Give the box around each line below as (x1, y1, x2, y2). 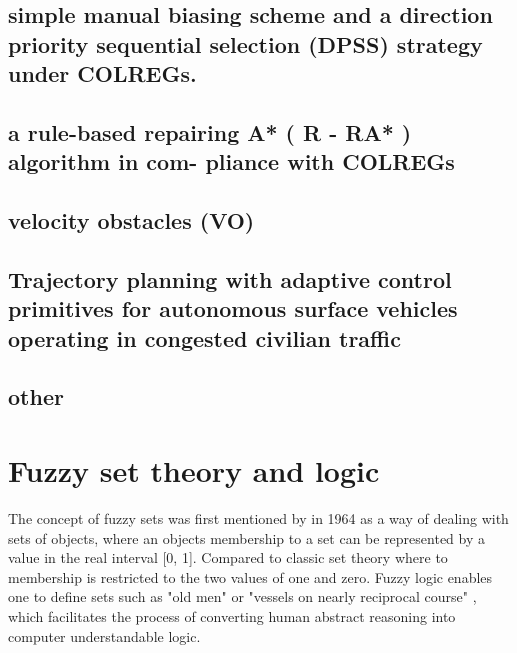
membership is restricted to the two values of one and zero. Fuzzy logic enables (8, 566, 493, 587)
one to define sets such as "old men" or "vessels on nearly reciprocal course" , (8, 586, 477, 607)
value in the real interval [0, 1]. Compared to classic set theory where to (8, 547, 448, 568)
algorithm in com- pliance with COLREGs (8, 146, 455, 177)
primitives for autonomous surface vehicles (8, 293, 458, 324)
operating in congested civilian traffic (8, 322, 401, 353)
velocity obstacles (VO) (8, 205, 255, 236)
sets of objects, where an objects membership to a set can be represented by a (8, 527, 486, 548)
